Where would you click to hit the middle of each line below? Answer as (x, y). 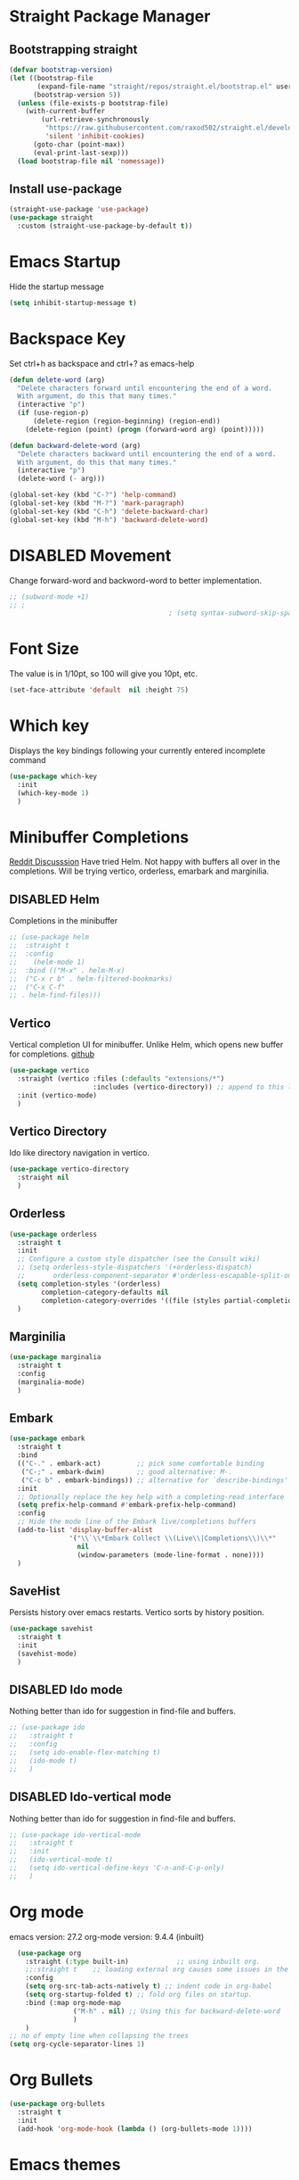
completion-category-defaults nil (105, 1292)
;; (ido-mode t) (43, 1761)
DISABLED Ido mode (66, 1690)
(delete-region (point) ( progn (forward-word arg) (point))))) (145, 429)
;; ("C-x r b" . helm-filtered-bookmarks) (91, 979)
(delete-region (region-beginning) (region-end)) (126, 421)
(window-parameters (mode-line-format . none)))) (171, 1554)
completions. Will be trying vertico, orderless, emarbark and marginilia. (139, 871)
